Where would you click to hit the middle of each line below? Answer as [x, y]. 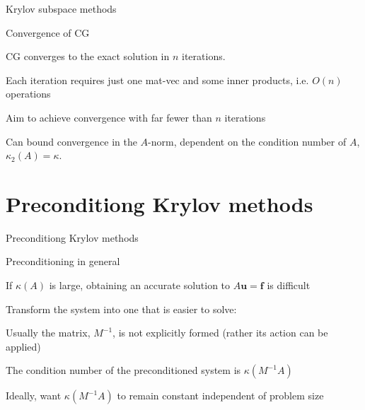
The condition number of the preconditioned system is [123, 370]
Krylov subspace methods [61, 8]
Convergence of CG [48, 32]
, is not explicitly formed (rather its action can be [220, 333]
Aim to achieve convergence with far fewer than [109, 117]
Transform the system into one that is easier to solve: [121, 309]
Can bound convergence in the [71, 141]
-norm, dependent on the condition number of [247, 141]
